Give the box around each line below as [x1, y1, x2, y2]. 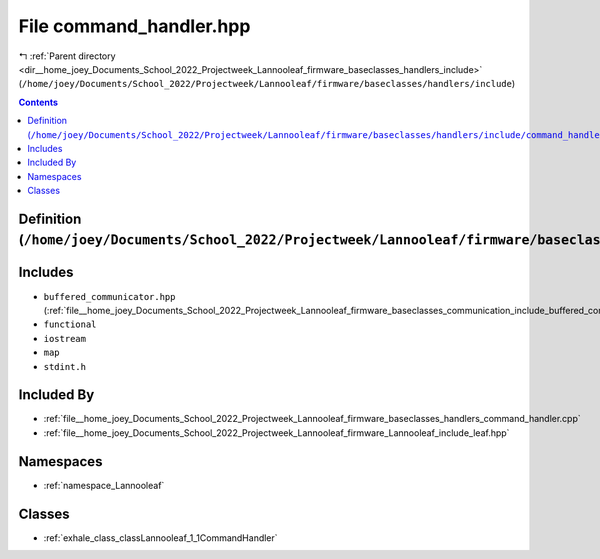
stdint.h [43, 361, 87, 372]
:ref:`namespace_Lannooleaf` [43, 479, 165, 491]
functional [43, 319, 97, 330]
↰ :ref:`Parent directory [18, 50, 116, 62]
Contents [18, 96, 59, 108]
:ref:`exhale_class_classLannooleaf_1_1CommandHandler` [43, 531, 279, 544]
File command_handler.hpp [18, 15, 251, 37]
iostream [43, 333, 87, 344]
